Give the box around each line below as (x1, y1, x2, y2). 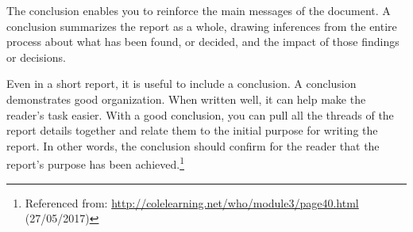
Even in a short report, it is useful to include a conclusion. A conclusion (6, 75, 357, 92)
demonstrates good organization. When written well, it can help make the (6, 90, 366, 107)
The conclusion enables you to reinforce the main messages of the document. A (6, 2, 391, 18)
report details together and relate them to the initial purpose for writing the (6, 122, 378, 139)
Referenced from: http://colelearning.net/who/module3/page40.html (25, 194, 359, 211)
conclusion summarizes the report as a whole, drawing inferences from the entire (6, 17, 397, 34)
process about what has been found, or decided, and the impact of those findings (6, 33, 399, 50)
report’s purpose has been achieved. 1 (6, 154, 184, 172)
